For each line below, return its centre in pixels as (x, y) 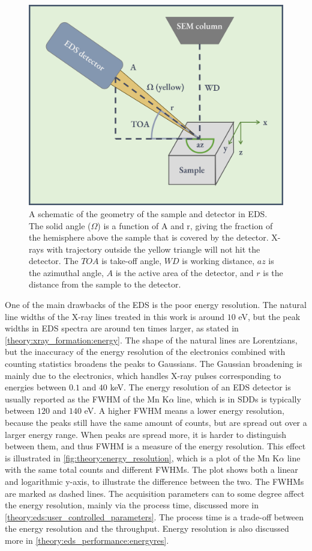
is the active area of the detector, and (184, 272)
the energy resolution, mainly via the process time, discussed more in (132, 505)
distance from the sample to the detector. (105, 284)
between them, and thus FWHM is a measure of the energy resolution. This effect (155, 446)
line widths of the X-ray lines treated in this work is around (115, 316)
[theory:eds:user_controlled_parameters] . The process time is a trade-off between (154, 516)
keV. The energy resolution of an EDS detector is (200, 387)
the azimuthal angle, (66, 272)
